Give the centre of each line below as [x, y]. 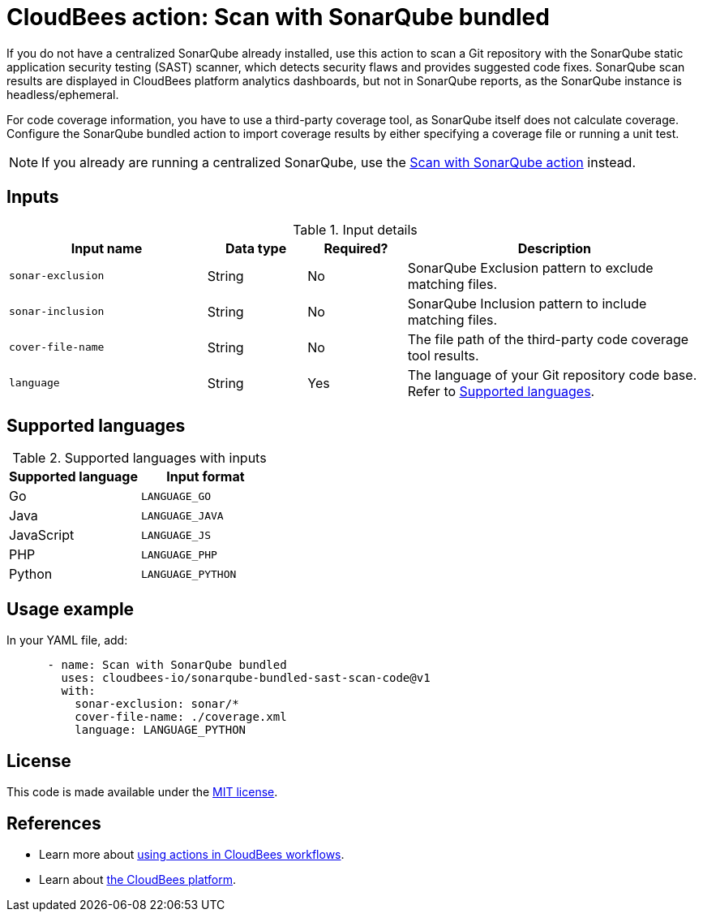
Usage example [71, 609]
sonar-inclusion [57, 312]
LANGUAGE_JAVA [182, 515]
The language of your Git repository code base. [552, 375]
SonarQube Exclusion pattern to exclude [530, 267]
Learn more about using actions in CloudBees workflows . [192, 854]
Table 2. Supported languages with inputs [139, 458]
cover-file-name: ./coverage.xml [181, 717]
